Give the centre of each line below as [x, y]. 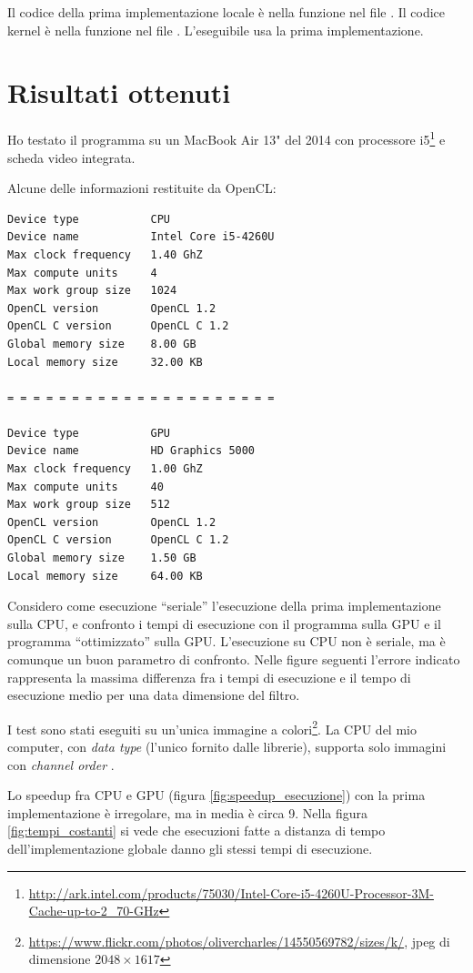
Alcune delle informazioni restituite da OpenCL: [142, 188]
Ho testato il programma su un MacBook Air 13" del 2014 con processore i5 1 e [226, 138]
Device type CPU [89, 219]
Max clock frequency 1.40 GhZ [105, 254]
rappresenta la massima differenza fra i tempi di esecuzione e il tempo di [209, 677]
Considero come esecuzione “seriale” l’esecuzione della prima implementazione [224, 606]
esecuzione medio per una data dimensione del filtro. [154, 695]
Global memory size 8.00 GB [102, 344]
